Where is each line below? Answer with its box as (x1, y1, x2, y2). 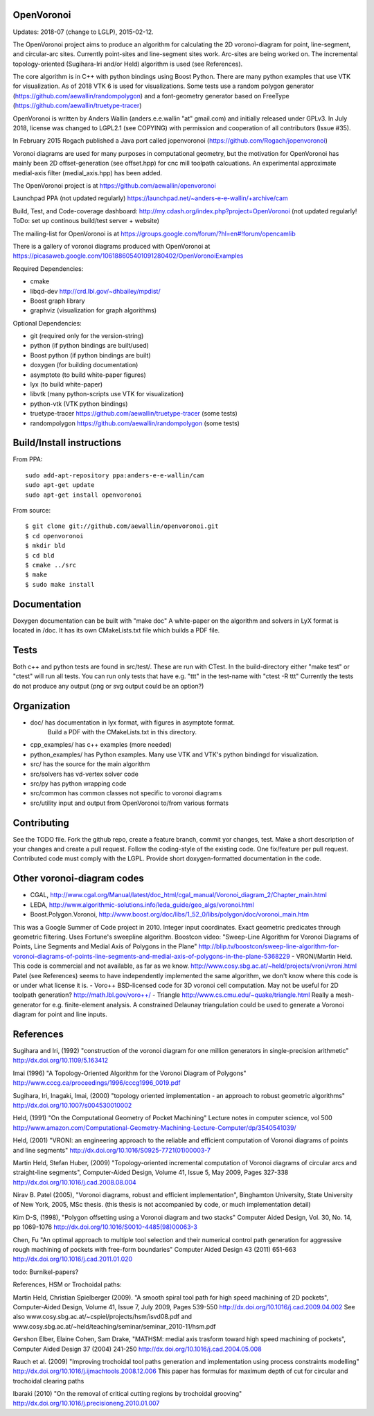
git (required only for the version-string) (30, 332, 144, 340)
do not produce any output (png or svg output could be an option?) (12, 682, 204, 690)
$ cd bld (25, 551, 55, 559)
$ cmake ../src (25, 561, 77, 569)
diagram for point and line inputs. (12, 1010, 107, 1018)
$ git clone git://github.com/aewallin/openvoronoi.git (25, 522, 219, 530)
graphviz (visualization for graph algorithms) (30, 306, 157, 315)
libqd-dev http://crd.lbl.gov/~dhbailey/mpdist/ (30, 287, 161, 295)
